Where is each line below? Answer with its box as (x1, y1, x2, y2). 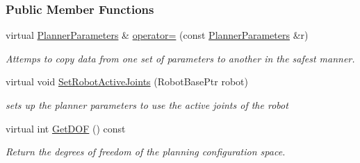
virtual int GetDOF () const (6, 121, 126, 135)
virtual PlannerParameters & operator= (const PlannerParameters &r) (6, 28, 309, 42)
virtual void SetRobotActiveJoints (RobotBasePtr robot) (6, 74, 248, 89)
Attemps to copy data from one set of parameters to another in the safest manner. (6, 51, 355, 65)
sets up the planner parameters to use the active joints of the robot (6, 98, 288, 112)
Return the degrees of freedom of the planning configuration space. (6, 144, 286, 159)
